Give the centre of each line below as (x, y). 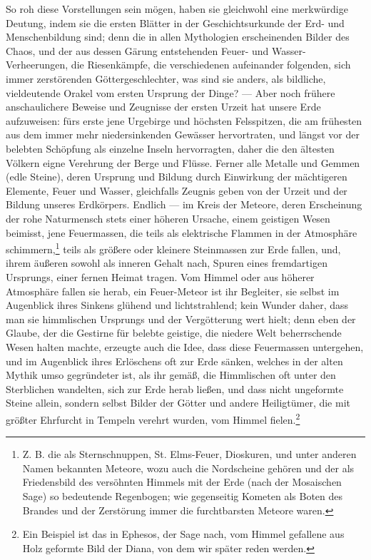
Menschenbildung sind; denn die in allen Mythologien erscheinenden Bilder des (178, 37)
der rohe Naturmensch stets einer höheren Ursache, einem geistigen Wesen (168, 218)
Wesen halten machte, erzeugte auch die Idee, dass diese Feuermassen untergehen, (185, 346)
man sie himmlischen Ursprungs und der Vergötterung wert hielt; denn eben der (181, 319)
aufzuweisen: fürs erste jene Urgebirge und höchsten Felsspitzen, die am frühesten (184, 120)
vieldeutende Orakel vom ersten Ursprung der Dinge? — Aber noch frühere (171, 92)
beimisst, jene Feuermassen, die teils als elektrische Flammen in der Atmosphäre (182, 232)
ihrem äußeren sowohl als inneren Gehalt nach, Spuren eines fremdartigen (167, 263)
